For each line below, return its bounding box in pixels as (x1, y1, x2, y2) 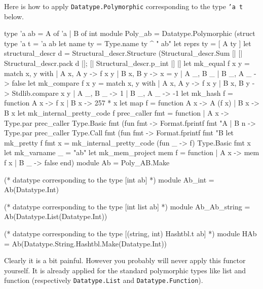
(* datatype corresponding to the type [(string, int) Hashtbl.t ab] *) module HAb (4, 228, 257, 238)
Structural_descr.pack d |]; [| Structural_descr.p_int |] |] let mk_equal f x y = (4, 58, 250, 68)
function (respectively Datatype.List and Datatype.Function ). (4, 275, 203, 285)
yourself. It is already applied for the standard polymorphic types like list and (4, 265, 246, 275)
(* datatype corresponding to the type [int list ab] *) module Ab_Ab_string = (4, 201, 250, 211)
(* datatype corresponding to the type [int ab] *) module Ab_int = (4, 174, 214, 185)
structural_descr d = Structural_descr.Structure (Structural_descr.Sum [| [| (4, 48, 243, 58)
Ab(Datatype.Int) (4, 184, 59, 195)
